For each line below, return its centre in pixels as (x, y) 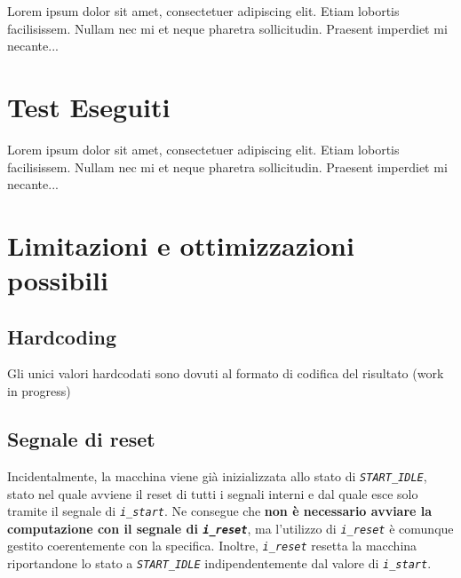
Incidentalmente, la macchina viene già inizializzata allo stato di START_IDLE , (217, 475)
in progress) (39, 391)
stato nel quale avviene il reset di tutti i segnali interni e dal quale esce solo (213, 493)
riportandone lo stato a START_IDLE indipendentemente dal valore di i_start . (219, 563)
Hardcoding (62, 336)
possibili (58, 280)
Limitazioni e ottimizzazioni (181, 245)
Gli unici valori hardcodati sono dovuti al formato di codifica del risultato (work (226, 373)
